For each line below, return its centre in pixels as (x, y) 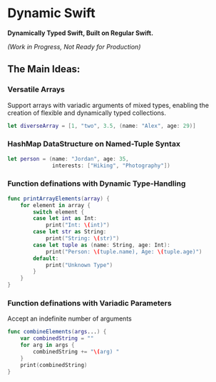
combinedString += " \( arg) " (76, 352)
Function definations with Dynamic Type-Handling (97, 184)
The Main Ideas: (44, 69)
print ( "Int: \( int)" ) (78, 225)
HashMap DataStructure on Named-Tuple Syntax (94, 144)
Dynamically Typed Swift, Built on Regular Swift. (81, 33)
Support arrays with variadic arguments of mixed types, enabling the (108, 105)
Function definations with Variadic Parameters (90, 303)
